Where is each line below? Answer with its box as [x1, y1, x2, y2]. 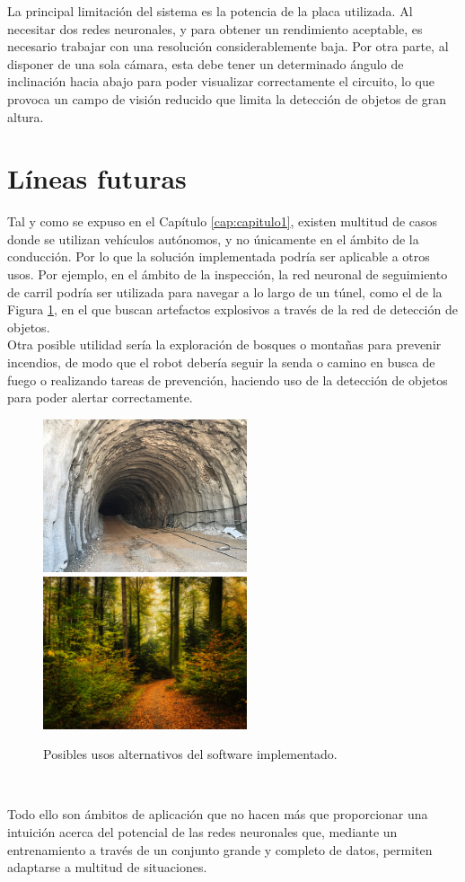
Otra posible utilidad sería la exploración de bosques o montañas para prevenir [7, 335, 442, 354]
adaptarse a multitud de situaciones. [7, 858, 207, 877]
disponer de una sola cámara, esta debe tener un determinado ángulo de [7, 54, 404, 73]
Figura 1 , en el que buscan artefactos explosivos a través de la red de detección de [7, 300, 458, 319]
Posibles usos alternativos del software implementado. [43, 745, 338, 763]
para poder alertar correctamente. [7, 388, 193, 407]
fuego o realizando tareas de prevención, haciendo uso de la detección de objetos [7, 370, 448, 389]
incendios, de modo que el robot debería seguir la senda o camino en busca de [7, 353, 435, 372]
